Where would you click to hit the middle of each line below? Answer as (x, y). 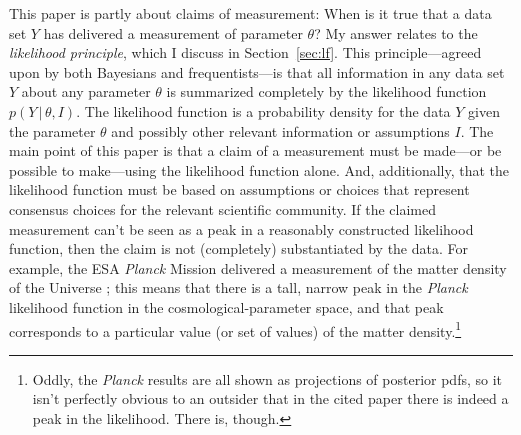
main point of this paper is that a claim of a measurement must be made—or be (255, 150)
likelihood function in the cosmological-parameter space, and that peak (226, 306)
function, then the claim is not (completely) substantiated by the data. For (238, 248)
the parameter (52, 130)
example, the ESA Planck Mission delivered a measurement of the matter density (258, 267)
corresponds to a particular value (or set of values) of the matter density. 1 (235, 329)
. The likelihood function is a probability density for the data (263, 110)
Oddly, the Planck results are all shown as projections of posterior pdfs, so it (267, 378)
